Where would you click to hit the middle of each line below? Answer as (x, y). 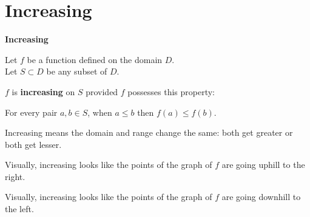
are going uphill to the (263, 165)
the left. (19, 209)
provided (102, 91)
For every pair (31, 112)
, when (100, 112)
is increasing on (43, 91)
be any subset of (77, 71)
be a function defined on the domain (95, 59)
